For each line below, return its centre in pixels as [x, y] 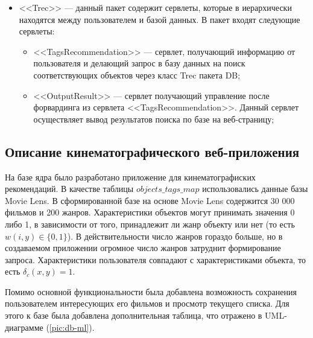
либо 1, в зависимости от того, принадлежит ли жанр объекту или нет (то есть [150, 224]
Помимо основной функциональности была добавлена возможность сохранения [151, 291]
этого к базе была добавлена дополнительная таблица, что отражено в [134, 315]
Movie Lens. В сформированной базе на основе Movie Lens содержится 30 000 [150, 200]
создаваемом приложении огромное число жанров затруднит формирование [143, 248]
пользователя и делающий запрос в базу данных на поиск [139, 63]
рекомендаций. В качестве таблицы [69, 189]
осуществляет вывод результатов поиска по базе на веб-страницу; [154, 119]
